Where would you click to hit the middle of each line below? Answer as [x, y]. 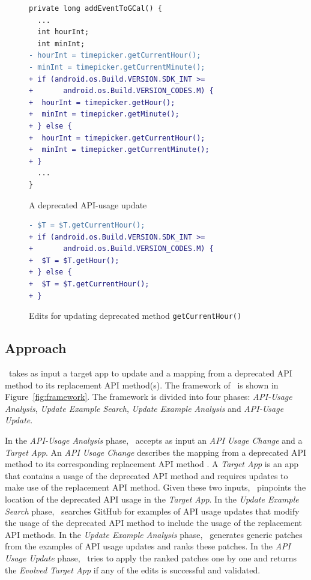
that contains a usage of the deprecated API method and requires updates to [146, 475]
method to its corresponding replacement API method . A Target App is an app [152, 464]
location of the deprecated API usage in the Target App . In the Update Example [152, 499]
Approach [36, 348]
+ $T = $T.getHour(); [74, 260]
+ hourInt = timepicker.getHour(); [102, 102]
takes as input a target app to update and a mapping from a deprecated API [150, 373]
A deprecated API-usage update [88, 204]
